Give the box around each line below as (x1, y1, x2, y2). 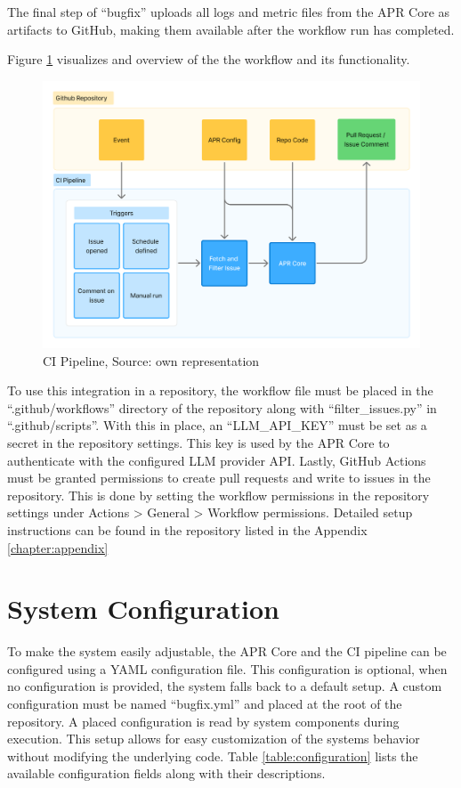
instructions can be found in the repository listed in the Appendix (7, 520, 368, 539)
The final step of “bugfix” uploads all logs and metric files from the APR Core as (7, 3, 450, 20)
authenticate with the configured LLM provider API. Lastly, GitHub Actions (7, 451, 426, 469)
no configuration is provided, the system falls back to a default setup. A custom (7, 677, 442, 695)
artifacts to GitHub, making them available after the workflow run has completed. (7, 20, 455, 38)
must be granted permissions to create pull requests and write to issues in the (7, 468, 431, 487)
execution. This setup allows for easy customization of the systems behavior (7, 729, 420, 748)
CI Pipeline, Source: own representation (43, 351, 260, 370)
